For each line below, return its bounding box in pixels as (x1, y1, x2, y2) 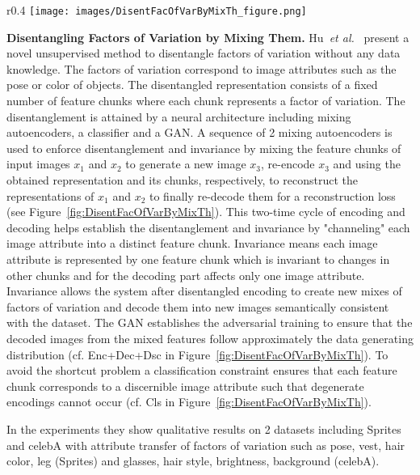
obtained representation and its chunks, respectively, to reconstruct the (6, 172, 358, 188)
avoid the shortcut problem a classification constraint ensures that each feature (6, 362, 397, 379)
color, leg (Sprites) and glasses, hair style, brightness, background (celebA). (6, 452, 380, 469)
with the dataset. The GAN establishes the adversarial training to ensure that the (6, 314, 413, 331)
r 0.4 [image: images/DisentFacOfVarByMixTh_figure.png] (6, 2, 307, 18)
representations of (6, 187, 94, 204)
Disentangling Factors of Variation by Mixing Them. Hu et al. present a (6, 28, 409, 45)
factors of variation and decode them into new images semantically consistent (6, 298, 389, 315)
